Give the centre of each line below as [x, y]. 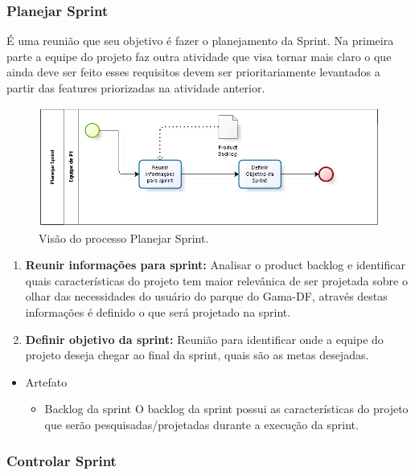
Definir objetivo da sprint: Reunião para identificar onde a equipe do [204, 339]
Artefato [46, 381]
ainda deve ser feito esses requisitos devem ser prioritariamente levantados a [193, 72]
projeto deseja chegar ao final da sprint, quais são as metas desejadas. [197, 355]
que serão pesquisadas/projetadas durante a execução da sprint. [201, 425]
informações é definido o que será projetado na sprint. [158, 312]
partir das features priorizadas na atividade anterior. [136, 88]
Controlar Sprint [62, 460]
